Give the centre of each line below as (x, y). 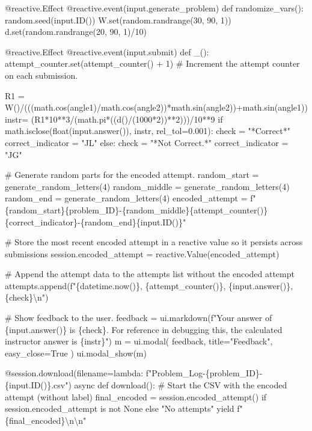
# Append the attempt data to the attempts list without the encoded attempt (150, 274)
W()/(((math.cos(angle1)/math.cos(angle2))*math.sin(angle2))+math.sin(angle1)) (156, 107)
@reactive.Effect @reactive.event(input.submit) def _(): (107, 51)
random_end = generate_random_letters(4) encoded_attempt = (126, 198)
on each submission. (41, 75)
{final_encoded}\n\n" (46, 420)
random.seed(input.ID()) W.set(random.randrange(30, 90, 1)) (118, 20)
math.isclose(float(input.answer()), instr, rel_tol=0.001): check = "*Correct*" (148, 131)
